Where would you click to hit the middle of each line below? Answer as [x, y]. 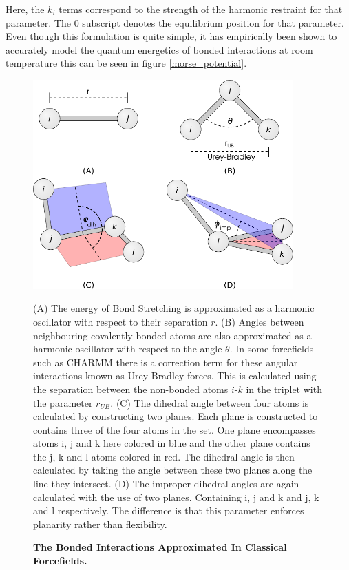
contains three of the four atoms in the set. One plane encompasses [174, 429]
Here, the [25, 9]
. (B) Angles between [260, 321]
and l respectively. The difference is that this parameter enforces [169, 510]
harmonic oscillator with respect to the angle [128, 349]
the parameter [63, 402]
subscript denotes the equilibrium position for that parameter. [213, 22]
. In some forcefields [272, 349]
